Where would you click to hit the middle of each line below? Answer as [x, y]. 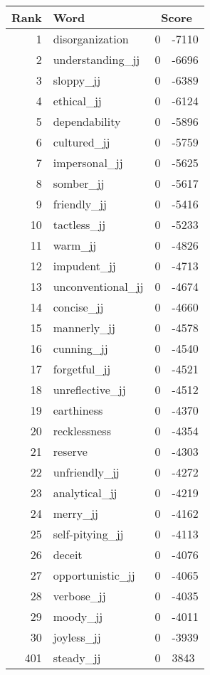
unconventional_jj [98, 286]
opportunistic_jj [94, 575]
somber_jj [79, 183]
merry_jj [75, 513]
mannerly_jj [84, 328]
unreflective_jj [89, 389]
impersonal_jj [88, 163]
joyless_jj [77, 637]
